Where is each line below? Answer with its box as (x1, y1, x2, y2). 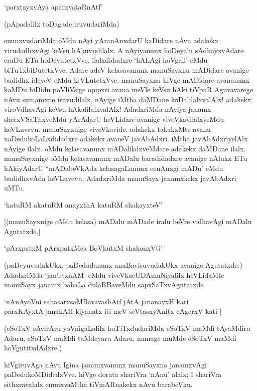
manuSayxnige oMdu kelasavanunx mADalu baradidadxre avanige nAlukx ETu (4, 153, 247, 163)
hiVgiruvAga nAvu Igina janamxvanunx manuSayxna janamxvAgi (4, 359, 207, 369)
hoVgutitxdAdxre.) (4, 342, 62, 353)
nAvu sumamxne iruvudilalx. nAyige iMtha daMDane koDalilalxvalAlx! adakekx (4, 94, 251, 104)
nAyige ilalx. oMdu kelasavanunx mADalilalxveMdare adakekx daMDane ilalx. (4, 143, 246, 153)
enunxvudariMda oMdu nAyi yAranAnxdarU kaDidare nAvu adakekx (4, 35, 219, 46)
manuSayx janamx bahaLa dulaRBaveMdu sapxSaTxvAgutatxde (4, 279, 204, 290)
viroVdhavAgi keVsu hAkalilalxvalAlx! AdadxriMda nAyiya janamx (4, 104, 211, 114)
